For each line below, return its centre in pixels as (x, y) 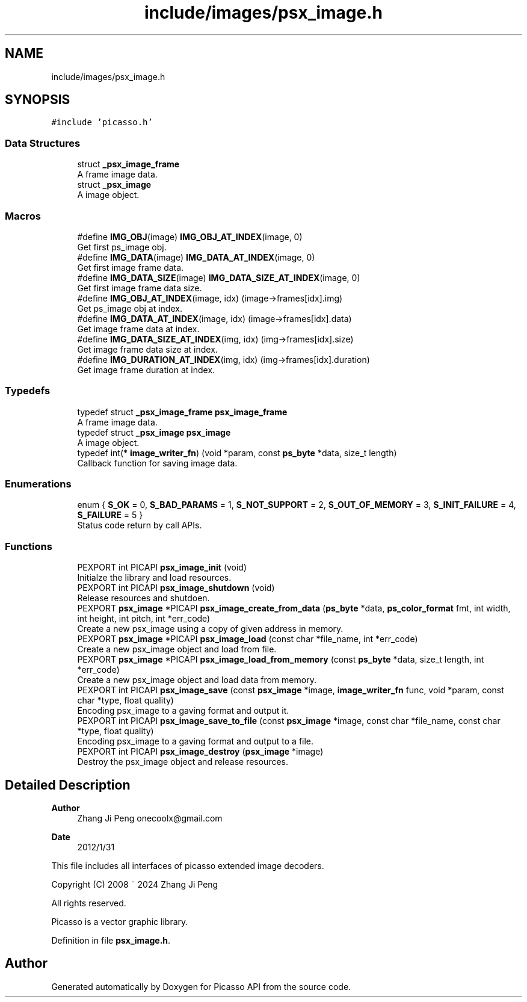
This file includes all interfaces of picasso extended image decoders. (188, 866)
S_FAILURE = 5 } (110, 515)
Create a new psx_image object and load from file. (177, 649)
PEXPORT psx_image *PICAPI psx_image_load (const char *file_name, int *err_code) (248, 639)
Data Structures (43, 143)
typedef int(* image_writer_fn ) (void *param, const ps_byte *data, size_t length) (237, 453)
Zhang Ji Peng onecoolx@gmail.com (150, 818)
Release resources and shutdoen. (143, 598)
